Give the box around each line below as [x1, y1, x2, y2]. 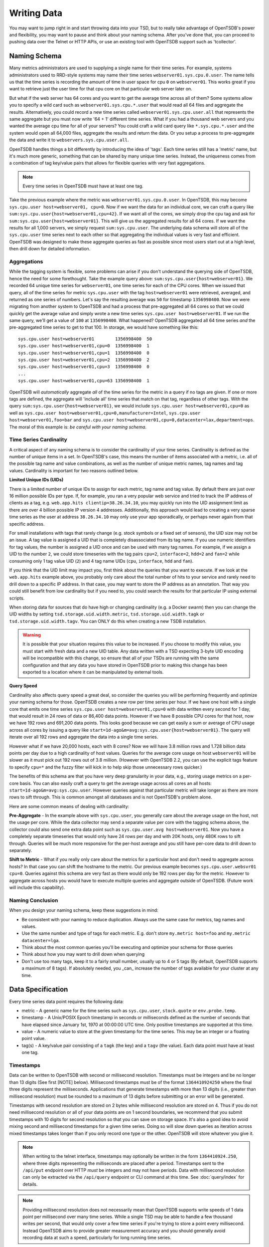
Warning [22, 632, 41, 638]
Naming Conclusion [9, 897, 58, 904]
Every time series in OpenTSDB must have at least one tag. [22, 183, 144, 189]
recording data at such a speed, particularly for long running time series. [22, 1235, 171, 1241]
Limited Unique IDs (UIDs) [9, 477, 64, 483]
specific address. [9, 521, 45, 527]
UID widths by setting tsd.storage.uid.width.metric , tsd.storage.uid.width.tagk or [9, 611, 204, 617]
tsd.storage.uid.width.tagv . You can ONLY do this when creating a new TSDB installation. [9, 618, 207, 624]
